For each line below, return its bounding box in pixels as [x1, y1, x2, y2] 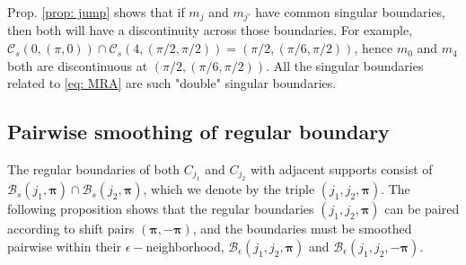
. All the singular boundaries [266, 56, 424, 75]
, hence [354, 39, 393, 57]
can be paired [384, 199, 460, 218]
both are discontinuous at [7, 56, 148, 75]
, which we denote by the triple [143, 180, 315, 199]
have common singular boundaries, [255, 3, 446, 21]
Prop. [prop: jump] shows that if [7, 3, 185, 21]
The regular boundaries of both [7, 160, 180, 179]
